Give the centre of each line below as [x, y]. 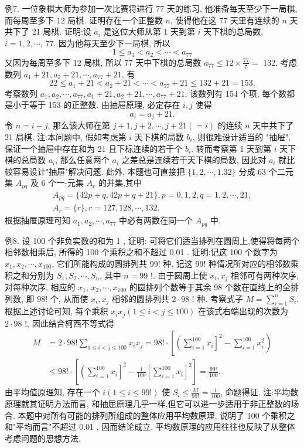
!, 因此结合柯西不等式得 [69, 323]
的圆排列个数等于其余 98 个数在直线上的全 [210, 286]
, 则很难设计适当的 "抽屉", [242, 136]
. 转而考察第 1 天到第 [231, 148]
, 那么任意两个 [82, 160]
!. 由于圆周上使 [179, 275]
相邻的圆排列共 [140, 298]
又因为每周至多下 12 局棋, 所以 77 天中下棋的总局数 [103, 62]
